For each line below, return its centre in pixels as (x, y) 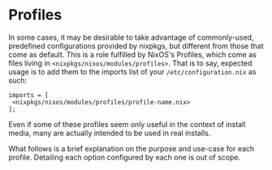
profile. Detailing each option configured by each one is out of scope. (125, 157)
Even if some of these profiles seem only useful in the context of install (127, 124)
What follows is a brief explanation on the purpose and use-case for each (132, 148)
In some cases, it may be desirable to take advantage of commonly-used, (131, 37)
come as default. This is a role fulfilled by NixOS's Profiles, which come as (133, 54)
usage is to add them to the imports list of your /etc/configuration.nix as (132, 71)
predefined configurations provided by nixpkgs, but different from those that (136, 45)
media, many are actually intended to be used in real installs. (110, 133)
